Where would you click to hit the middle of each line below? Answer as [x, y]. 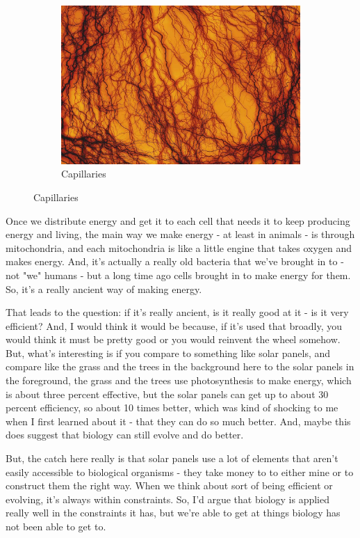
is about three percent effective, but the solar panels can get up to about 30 [167, 394]
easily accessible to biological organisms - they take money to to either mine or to [180, 472]
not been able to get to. [56, 527]
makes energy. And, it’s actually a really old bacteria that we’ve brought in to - [175, 261]
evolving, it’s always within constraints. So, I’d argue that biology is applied [168, 499]
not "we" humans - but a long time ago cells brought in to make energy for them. [178, 275]
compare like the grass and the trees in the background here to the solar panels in [180, 366]
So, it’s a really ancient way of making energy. [104, 288]
